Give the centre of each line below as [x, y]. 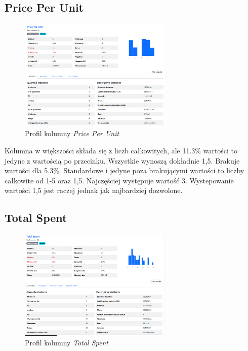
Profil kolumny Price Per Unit [72, 133]
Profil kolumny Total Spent [67, 343]
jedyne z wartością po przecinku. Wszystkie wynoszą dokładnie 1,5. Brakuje [122, 160]
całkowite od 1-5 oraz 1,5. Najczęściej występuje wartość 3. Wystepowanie [119, 180]
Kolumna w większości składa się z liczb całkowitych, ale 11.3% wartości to [121, 150]
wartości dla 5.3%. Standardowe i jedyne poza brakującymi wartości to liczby [125, 170]
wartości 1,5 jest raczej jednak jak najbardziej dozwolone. [94, 190]
